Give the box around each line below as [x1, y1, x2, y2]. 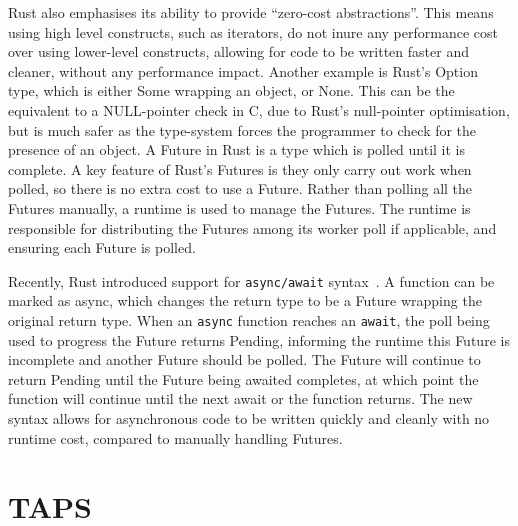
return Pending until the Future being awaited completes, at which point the [8, 368, 479, 389]
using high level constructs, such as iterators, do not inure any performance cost [8, 21, 498, 42]
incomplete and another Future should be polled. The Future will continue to [8, 349, 481, 370]
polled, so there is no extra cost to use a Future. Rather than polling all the [8, 178, 473, 199]
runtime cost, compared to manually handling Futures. [8, 427, 343, 448]
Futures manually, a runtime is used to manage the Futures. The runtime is [8, 197, 471, 218]
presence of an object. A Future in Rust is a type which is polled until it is [8, 139, 466, 160]
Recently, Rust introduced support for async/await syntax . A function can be [8, 270, 495, 291]
